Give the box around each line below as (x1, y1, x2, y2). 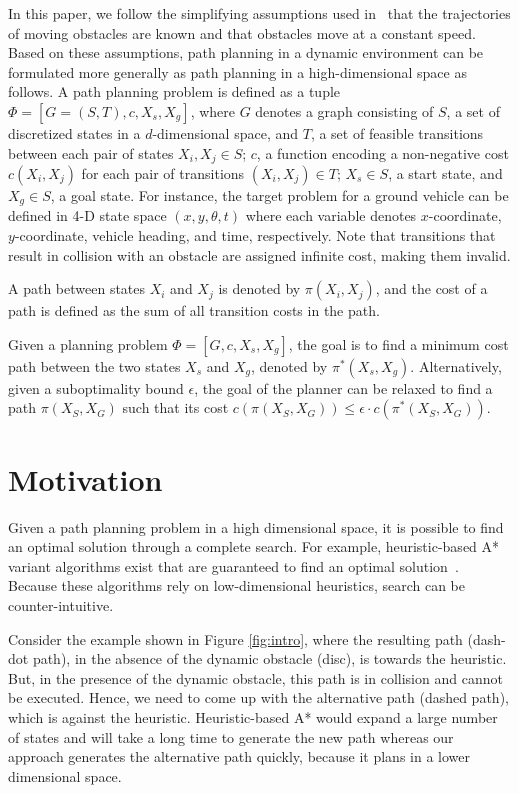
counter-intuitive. (8, 594, 114, 615)
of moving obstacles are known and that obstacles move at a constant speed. (8, 22, 476, 43)
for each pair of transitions (81, 163, 245, 184)
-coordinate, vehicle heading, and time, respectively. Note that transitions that (14, 225, 496, 246)
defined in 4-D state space (8, 205, 167, 226)
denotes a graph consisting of (255, 100, 434, 121)
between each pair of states (8, 142, 174, 163)
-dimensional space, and (152, 122, 299, 143)
